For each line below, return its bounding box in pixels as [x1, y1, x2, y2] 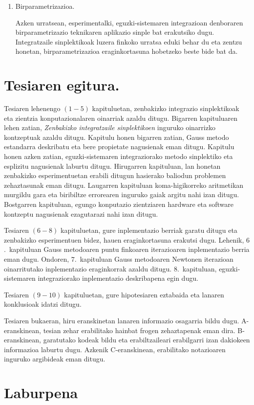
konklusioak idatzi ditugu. [4, 299, 82, 309]
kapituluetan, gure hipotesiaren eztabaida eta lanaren [63, 289, 224, 299]
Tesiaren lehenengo [4, 103, 61, 113]
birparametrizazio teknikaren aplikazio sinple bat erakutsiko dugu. [15, 27, 214, 37]
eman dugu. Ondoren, [4, 254, 69, 264]
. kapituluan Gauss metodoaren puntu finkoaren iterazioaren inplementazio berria [4, 244, 250, 254]
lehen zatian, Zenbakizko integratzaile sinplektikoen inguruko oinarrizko [4, 122, 215, 133]
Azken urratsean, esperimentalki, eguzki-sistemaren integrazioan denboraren [15, 17, 243, 27]
